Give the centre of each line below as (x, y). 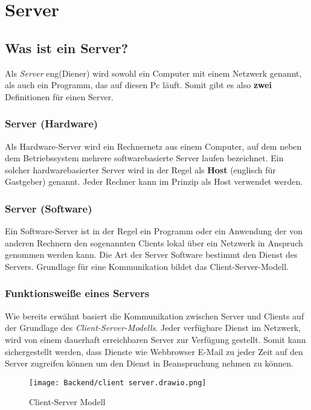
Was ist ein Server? (67, 47)
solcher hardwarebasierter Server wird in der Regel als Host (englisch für (140, 169)
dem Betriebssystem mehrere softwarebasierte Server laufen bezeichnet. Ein (144, 158)
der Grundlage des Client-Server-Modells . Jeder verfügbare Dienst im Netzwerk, (153, 328)
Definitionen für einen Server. (59, 96)
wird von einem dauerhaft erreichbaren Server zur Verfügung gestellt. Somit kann (155, 339)
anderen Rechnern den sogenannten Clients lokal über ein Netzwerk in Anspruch (154, 242)
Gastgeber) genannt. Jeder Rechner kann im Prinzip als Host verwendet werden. (154, 181)
